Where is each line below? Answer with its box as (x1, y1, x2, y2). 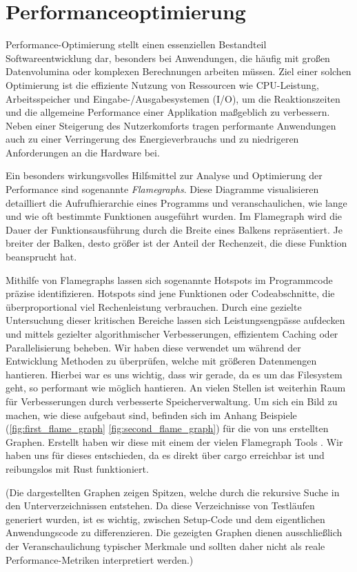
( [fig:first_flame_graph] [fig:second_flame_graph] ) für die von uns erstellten (6, 421, 329, 436)
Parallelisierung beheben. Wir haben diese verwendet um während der (6, 340, 301, 354)
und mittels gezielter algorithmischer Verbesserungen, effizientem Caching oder (6, 327, 338, 340)
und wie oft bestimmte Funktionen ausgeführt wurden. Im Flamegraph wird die (6, 209, 343, 223)
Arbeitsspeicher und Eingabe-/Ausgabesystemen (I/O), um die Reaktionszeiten (6, 91, 340, 105)
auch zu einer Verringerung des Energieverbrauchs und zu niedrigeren (6, 132, 299, 146)
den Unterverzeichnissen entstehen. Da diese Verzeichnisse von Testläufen (6, 498, 315, 513)
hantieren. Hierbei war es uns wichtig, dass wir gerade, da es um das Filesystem (6, 367, 343, 381)
